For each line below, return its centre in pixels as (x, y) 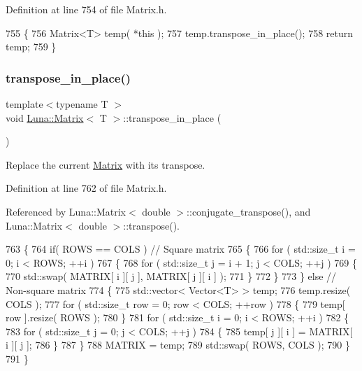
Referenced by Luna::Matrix (66, 211)
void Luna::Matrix (45, 117)
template (24, 104)
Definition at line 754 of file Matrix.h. (86, 9)
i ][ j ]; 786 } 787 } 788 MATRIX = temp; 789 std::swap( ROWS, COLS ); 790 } (178, 345)
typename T (82, 104)
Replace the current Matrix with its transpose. (106, 164)
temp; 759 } (31, 47)
